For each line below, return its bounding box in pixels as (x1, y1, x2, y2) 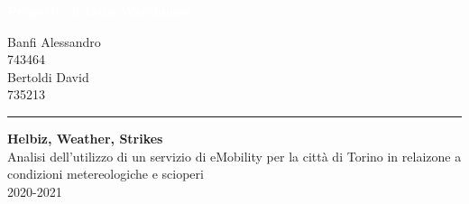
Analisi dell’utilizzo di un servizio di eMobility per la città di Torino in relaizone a (7, 146, 462, 165)
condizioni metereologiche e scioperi (7, 164, 204, 183)
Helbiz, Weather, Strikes (7, 128, 163, 147)
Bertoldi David (7, 67, 89, 86)
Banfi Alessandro (7, 32, 101, 51)
